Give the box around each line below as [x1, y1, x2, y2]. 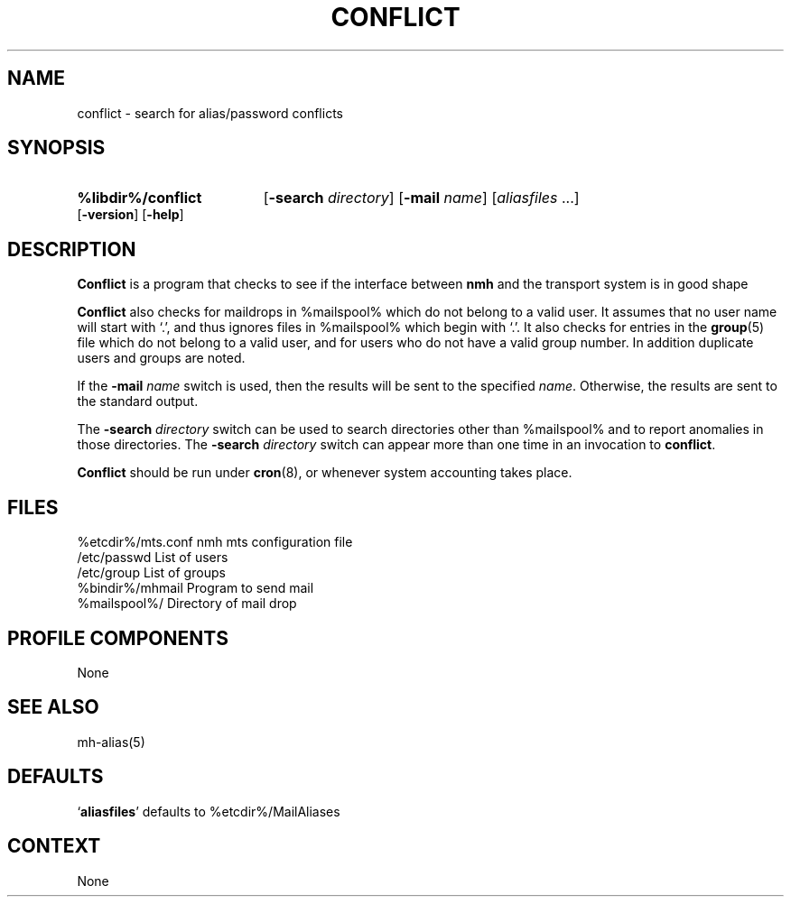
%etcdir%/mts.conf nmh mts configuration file [77, 534, 353, 550]
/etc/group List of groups [77, 565, 226, 581]
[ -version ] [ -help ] [77, 207, 184, 223]
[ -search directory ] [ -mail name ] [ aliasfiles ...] [263, 189, 580, 208]
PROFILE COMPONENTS [7, 626, 228, 650]
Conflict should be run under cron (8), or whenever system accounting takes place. [77, 465, 572, 481]
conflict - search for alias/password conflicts [77, 105, 343, 121]
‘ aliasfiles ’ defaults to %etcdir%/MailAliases [77, 803, 340, 819]
